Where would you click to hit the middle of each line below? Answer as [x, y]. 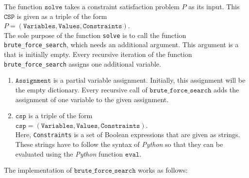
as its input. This [214, 6]
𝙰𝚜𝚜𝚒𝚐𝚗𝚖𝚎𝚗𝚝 [33, 81]
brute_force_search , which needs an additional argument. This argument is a [121, 44]
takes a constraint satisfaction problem [122, 6]
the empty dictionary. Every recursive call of [81, 89]
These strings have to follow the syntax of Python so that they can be [119, 144]
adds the [226, 89]
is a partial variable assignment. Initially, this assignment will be [149, 80]
